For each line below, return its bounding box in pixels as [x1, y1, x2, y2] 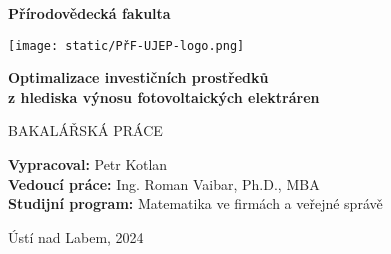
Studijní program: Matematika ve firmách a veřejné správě [8, 193, 383, 214]
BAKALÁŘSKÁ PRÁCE [8, 120, 163, 141]
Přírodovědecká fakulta [8, 3, 171, 23]
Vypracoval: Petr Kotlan [8, 154, 168, 175]
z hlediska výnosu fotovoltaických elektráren [8, 86, 320, 107]
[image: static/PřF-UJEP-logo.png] [8, 38, 245, 53]
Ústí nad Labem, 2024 [8, 226, 144, 247]
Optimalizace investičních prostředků [8, 67, 269, 88]
